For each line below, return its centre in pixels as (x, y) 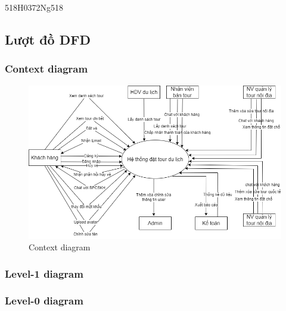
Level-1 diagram (44, 273)
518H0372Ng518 (34, 7)
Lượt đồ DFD (48, 39)
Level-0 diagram (44, 301)
